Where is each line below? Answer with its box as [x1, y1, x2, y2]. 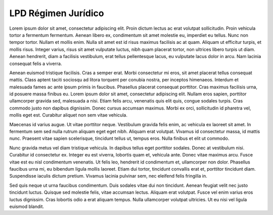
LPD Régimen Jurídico [9, 8, 104, 19]
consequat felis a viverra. [9, 61, 62, 67]
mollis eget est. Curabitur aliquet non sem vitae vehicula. [9, 112, 128, 118]
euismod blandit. [9, 203, 44, 209]
